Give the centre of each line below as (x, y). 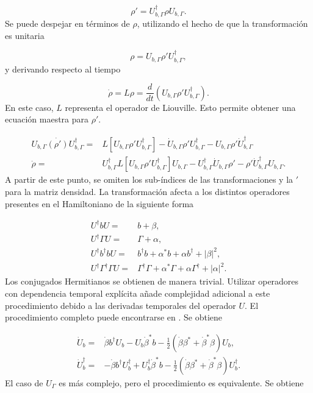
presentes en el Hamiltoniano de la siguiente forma (99, 203)
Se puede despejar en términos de (67, 23)
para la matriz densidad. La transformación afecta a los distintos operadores (147, 191)
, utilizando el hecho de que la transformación (222, 23)
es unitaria (25, 35)
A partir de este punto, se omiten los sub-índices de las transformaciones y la (149, 179)
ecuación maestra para (47, 119)
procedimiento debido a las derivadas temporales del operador (121, 305)
